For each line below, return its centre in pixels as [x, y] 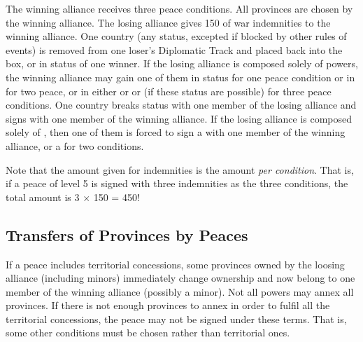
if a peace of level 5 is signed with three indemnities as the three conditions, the [177, 183]
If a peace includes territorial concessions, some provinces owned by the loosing [175, 264]
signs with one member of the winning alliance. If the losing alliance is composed [179, 118]
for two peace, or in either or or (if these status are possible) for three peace [169, 91]
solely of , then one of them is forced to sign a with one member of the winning [176, 132]
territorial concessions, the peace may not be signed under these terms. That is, [176, 319]
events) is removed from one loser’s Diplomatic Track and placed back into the [174, 49]
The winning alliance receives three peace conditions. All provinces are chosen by [179, 8]
